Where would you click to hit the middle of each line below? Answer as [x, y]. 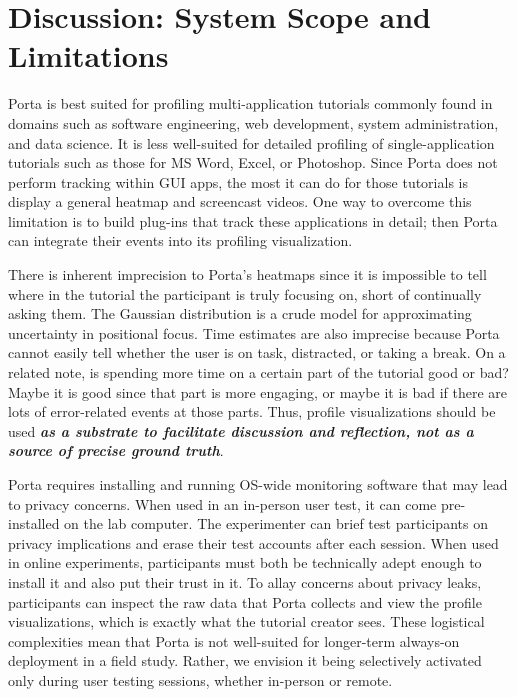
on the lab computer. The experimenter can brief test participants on [276, 523]
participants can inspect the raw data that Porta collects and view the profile [245, 601]
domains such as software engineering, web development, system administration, [253, 122]
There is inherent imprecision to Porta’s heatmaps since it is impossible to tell [247, 274]
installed [34, 523]
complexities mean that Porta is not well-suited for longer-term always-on [234, 640]
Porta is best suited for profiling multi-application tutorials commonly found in [250, 103]
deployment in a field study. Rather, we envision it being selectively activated [245, 660]
